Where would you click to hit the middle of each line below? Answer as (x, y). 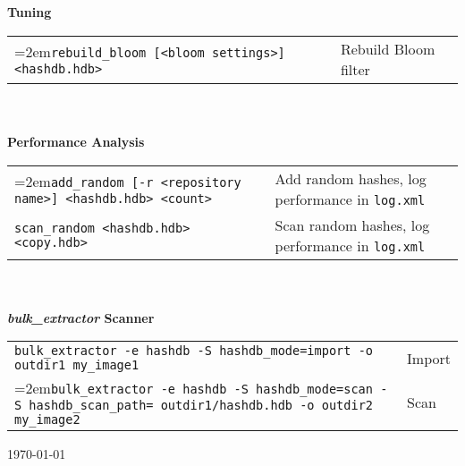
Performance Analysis (76, 141)
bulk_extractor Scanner (81, 317)
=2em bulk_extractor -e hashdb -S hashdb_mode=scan (194, 388)
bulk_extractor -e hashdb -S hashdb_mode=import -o (194, 351)
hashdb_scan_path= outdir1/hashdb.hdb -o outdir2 (201, 406)
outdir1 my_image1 (77, 365)
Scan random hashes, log (352, 225)
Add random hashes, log (351, 178)
